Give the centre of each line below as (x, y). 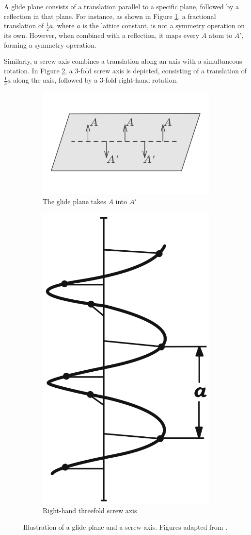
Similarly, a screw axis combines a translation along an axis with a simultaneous (123, 61)
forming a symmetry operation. (50, 44)
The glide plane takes (74, 201)
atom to (220, 35)
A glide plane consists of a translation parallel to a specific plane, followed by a (122, 6)
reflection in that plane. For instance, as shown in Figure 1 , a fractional (110, 16)
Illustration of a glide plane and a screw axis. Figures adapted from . (125, 526)
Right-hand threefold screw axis (90, 510)
